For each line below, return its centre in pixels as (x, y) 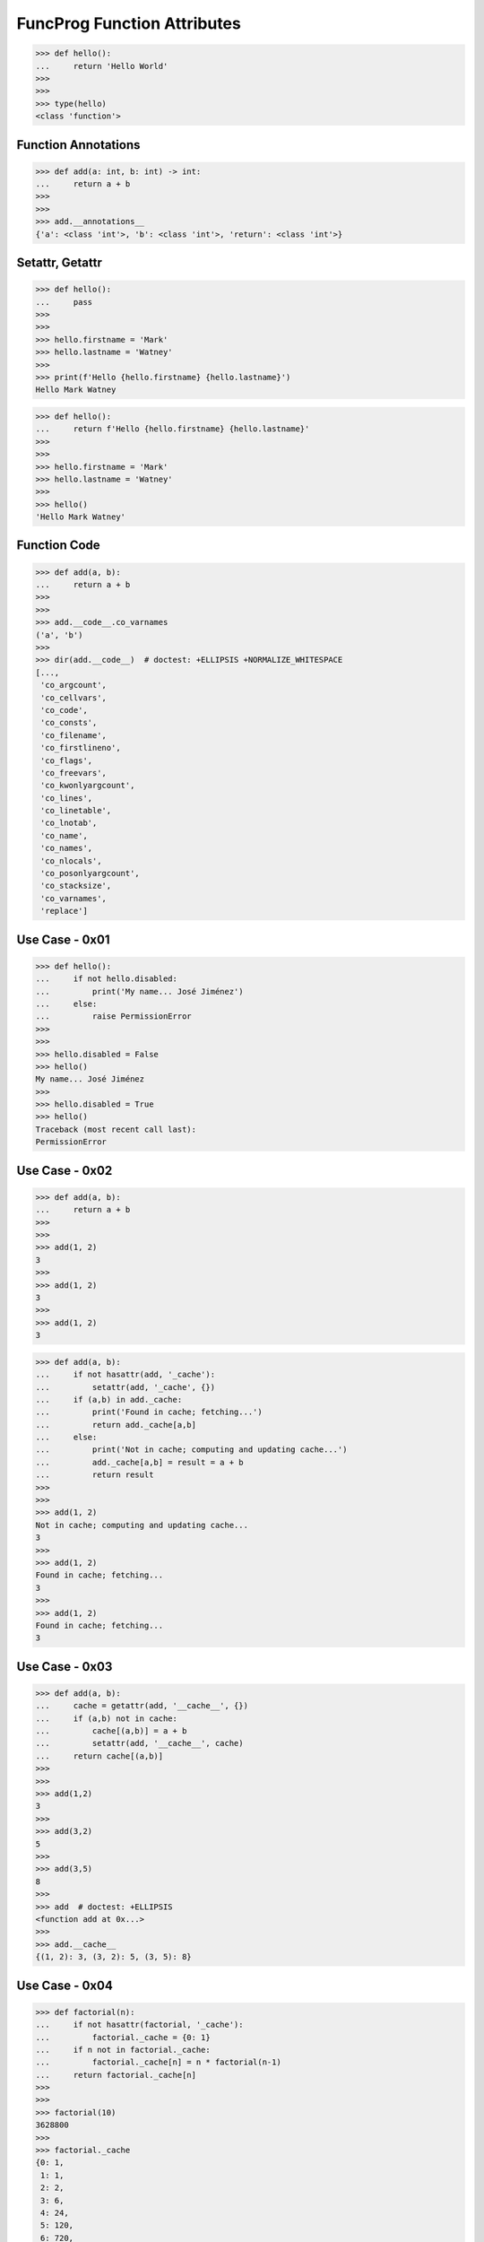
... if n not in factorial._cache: (123, 2050)
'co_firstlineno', (81, 748)
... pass (64, 302)
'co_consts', (69, 723)
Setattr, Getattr (59, 263)
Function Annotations (78, 145)
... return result (95, 1475)
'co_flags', (67, 760)
